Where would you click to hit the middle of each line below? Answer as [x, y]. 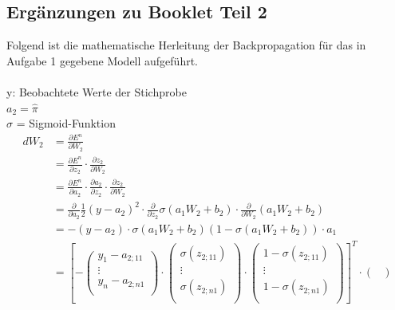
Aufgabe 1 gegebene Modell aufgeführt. [103, 60]
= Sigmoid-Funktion [66, 123]
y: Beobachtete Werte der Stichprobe [97, 91]
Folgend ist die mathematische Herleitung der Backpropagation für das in [186, 45]
